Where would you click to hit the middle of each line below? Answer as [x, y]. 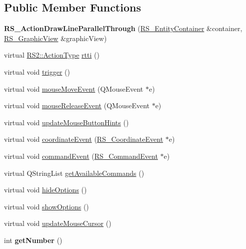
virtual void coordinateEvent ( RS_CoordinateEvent [84, 139]
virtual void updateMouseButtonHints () [66, 122]
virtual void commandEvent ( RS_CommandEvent [81, 156]
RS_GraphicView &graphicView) [55, 38]
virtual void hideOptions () [45, 190]
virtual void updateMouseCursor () [58, 223]
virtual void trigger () [37, 71]
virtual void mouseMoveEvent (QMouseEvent [74, 88]
